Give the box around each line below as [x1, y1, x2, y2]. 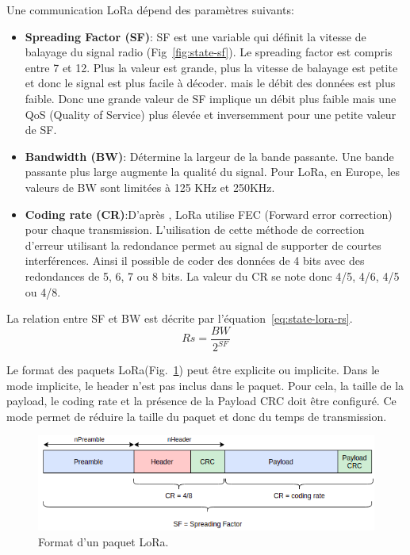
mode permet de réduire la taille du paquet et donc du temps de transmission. [6, 408, 387, 424]
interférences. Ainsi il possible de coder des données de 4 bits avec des [25, 252, 365, 269]
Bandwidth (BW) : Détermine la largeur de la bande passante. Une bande [25, 147, 394, 164]
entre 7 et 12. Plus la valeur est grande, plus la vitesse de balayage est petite [25, 59, 398, 75]
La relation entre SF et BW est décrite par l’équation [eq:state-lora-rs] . [6, 310, 353, 327]
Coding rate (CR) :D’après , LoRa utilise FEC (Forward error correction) [25, 205, 393, 222]
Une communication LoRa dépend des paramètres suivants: [6, 2, 294, 17]
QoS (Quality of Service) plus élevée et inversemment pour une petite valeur [25, 105, 397, 122]
